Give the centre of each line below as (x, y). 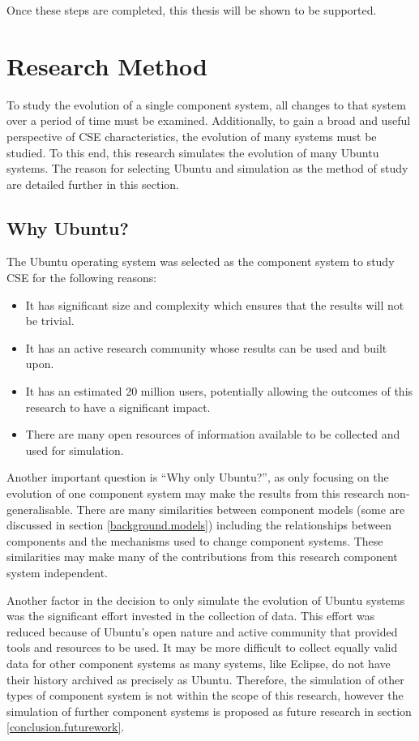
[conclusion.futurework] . (66, 727)
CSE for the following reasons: (82, 278)
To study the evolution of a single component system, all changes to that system (206, 104)
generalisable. (40, 509)
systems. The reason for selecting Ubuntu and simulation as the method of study (207, 168)
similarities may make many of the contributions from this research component (202, 557)
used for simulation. (75, 450)
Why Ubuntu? (68, 227)
